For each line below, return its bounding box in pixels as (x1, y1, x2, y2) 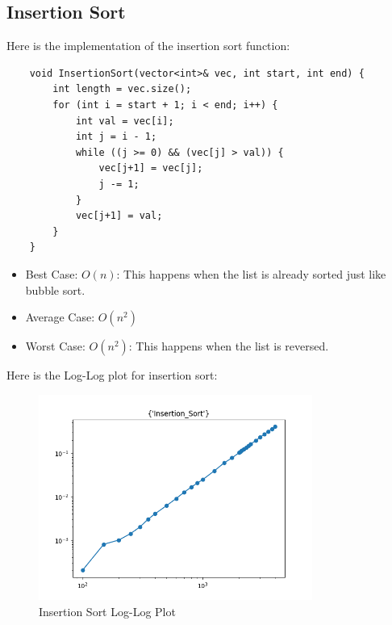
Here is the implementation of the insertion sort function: (6, 37, 290, 54)
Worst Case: (25, 338, 85, 354)
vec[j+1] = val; (75, 210, 163, 222)
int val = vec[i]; (75, 115, 174, 127)
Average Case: (25, 308, 95, 325)
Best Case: (25, 265, 78, 282)
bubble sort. (25, 281, 85, 298)
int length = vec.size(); (52, 83, 192, 95)
